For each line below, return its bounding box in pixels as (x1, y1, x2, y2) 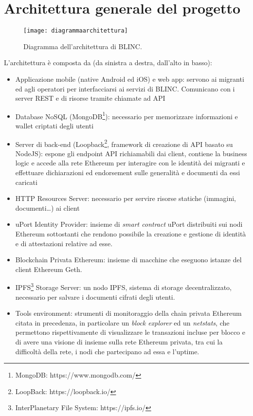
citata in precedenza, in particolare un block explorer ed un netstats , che (15, 317, 230, 327)
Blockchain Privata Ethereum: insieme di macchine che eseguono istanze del (15, 254, 242, 265)
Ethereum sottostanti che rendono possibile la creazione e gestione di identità (15, 229, 246, 238)
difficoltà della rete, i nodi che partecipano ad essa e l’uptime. (15, 346, 199, 356)
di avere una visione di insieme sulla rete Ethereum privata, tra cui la (15, 337, 223, 346)
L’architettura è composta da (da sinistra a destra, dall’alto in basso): (4, 57, 212, 68)
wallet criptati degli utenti (15, 121, 94, 130)
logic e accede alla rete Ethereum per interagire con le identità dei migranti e (15, 158, 245, 168)
